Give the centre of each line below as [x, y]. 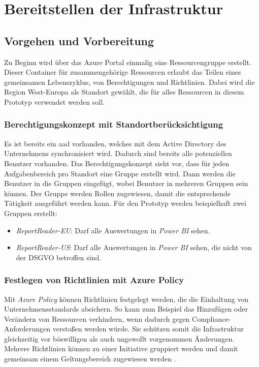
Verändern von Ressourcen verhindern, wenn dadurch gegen [97, 318]
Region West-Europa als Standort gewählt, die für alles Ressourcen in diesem [124, 92]
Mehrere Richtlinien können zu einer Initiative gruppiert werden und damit [121, 348]
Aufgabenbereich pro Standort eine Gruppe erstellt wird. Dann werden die [120, 173]
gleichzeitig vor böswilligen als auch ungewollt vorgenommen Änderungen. [119, 338]
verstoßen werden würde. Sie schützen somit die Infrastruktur [148, 329]
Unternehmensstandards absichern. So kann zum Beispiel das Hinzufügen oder [126, 309]
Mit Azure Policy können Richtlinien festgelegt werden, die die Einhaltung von [126, 299]
